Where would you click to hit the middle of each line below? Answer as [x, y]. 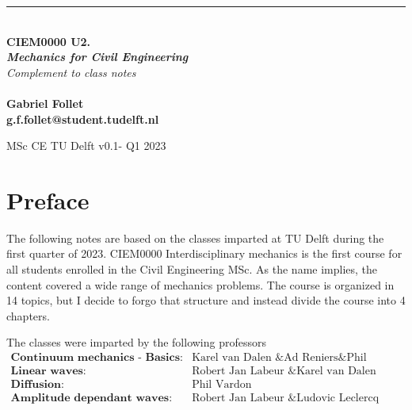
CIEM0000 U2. [49, 41]
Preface [48, 199]
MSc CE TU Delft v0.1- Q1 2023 [86, 146]
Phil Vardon [222, 385]
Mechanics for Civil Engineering [97, 57]
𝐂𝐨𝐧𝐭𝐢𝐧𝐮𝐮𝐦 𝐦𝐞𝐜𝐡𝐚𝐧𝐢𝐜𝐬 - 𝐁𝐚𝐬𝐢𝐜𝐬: [97, 358]
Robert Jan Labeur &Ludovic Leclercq [286, 399]
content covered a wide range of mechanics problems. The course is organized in [200, 284]
